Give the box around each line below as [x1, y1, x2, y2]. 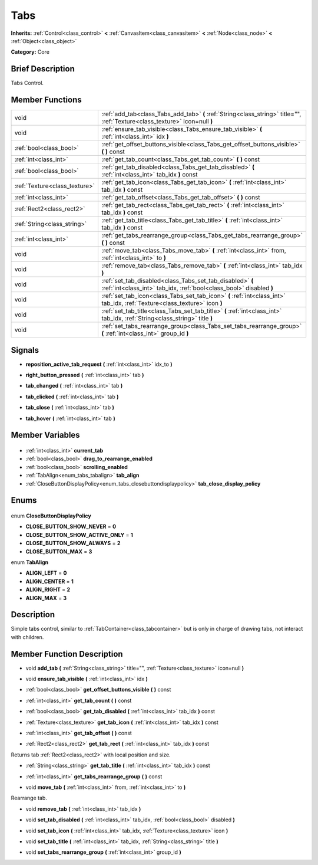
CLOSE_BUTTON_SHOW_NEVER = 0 [25, 523, 117, 530]
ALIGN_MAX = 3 [25, 594, 67, 601]
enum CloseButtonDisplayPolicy [11, 512, 91, 519]
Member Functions [11, 95, 82, 105]
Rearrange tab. [11, 794, 47, 802]
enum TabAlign [11, 558, 49, 566]
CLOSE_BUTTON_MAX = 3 [25, 548, 92, 555]
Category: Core [11, 48, 50, 55]
